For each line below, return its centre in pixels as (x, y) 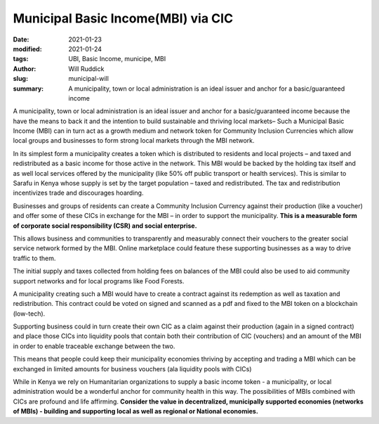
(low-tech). (29, 314)
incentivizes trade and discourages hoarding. (78, 193)
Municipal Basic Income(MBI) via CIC (123, 18)
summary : (28, 89)
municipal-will (88, 79)
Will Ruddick (86, 69)
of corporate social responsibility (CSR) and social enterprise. (105, 226)
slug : (20, 79)
